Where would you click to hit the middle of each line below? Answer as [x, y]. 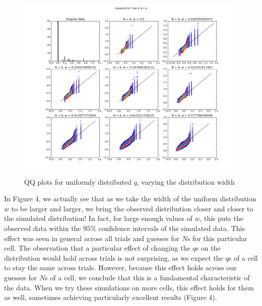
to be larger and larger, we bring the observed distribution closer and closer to [132, 208]
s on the [208, 248]
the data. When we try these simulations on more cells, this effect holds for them [129, 287]
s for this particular [217, 238]
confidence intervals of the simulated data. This [172, 228]
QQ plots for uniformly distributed [78, 181]
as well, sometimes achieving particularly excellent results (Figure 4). [111, 297]
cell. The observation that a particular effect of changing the [97, 248]
